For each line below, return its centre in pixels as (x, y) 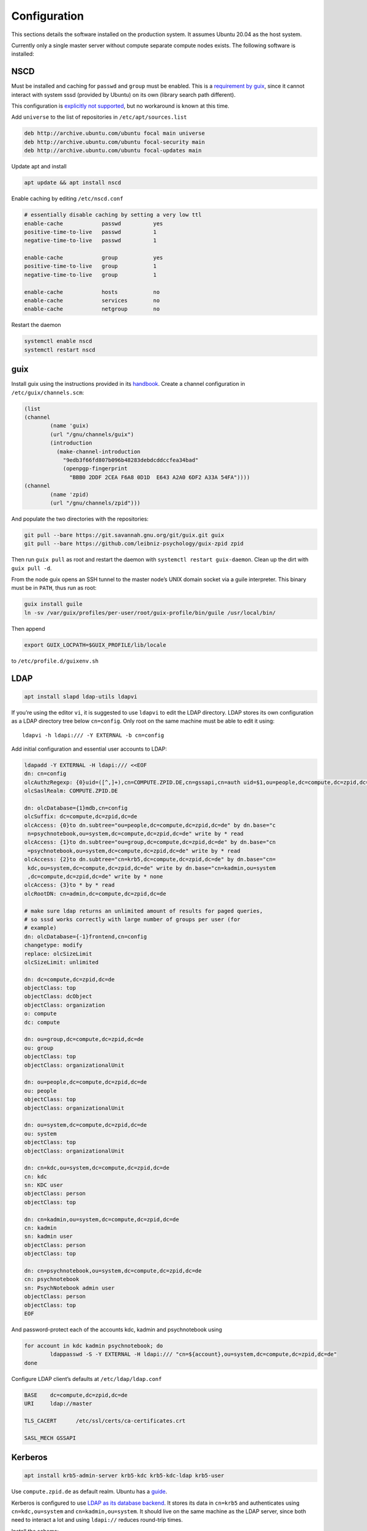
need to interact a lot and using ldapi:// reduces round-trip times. (97, 1520)
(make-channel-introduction (98, 451)
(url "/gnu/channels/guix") (92, 434)
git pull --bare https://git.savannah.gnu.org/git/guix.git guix (124, 535)
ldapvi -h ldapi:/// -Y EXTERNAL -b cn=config (93, 735)
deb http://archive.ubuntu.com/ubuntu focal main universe (114, 134)
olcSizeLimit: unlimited (61, 962)
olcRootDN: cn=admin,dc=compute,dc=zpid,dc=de (95, 893)
